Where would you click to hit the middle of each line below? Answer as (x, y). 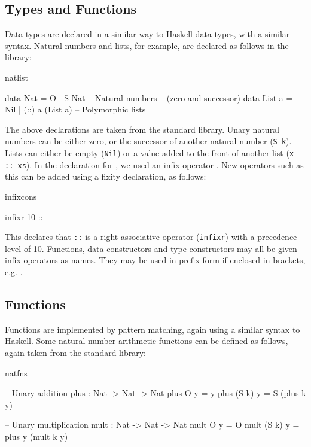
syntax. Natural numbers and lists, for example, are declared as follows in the (147, 45)
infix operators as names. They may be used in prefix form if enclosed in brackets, (155, 260)
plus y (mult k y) (36, 436)
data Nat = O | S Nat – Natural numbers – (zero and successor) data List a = (149, 97)
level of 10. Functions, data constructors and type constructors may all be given (151, 248)
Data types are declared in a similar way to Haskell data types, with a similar (147, 34)
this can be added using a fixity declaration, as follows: (106, 176)
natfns (16, 372)
